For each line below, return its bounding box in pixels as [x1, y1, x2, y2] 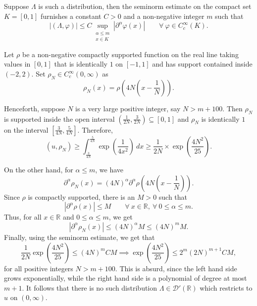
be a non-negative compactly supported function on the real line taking [22, 49, 239, 59]
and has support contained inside [152, 59, 253, 69]
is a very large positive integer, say [75, 103, 181, 113]
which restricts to [200, 282, 253, 293]
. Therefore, [77, 124, 113, 135]
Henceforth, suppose [4, 103, 65, 113]
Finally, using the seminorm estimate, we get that [4, 231, 155, 242]
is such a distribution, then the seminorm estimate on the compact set [38, 1, 252, 11]
